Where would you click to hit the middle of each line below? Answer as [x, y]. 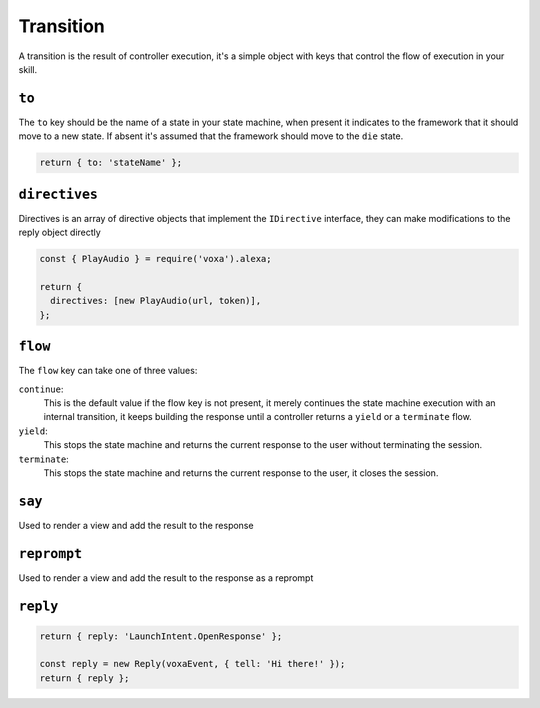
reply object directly [60, 232]
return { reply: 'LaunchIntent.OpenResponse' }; [161, 636]
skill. [28, 69]
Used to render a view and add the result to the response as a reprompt [166, 577]
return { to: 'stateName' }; [111, 163]
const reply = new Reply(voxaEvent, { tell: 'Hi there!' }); [192, 664]
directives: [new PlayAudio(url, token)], [156, 301]
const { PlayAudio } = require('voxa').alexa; [155, 259]
